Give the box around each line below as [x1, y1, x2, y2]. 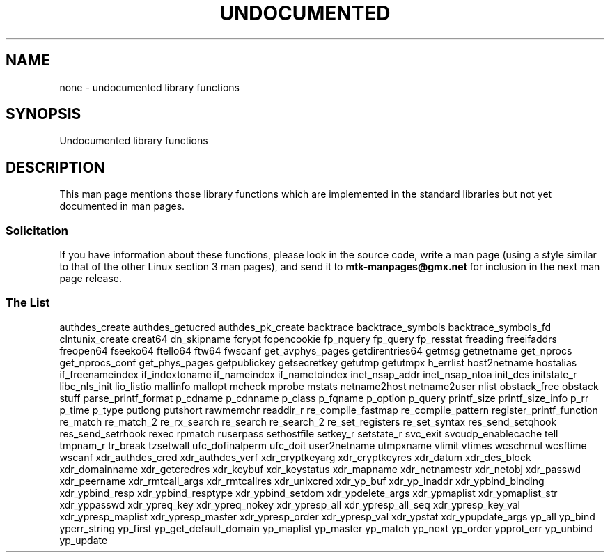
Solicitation [6, 223, 68, 238]
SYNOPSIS [6, 105, 81, 123]
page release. [59, 272, 122, 285]
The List [6, 295, 50, 310]
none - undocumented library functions [59, 81, 240, 93]
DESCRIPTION [6, 158, 105, 176]
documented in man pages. [59, 200, 185, 212]
